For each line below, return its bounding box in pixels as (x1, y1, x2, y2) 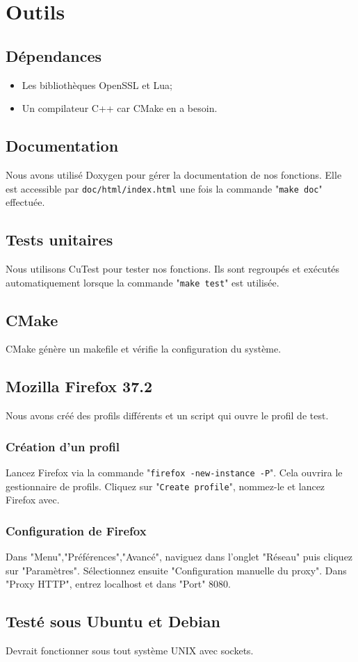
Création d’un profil (6, 437, 120, 455)
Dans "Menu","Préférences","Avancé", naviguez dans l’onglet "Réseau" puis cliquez (6, 549, 353, 564)
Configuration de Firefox (6, 522, 147, 539)
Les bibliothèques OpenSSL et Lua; (22, 77, 172, 92)
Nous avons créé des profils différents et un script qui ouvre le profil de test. (6, 408, 329, 423)
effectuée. (6, 195, 45, 209)
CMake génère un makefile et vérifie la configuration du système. (6, 341, 282, 356)
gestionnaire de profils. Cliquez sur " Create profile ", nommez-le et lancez (6, 478, 325, 493)
